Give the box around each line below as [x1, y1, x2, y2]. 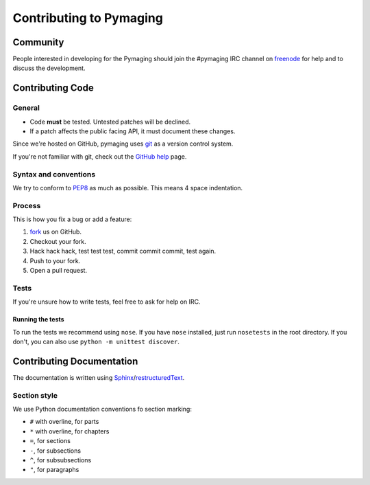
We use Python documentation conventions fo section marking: [12, 405, 192, 413]
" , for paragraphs [29, 466, 79, 474]
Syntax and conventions [12, 169, 96, 179]
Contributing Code [12, 82, 94, 94]
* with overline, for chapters [29, 427, 110, 436]
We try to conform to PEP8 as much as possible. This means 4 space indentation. [12, 183, 243, 192]
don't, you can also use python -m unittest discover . [12, 337, 180, 346]
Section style [12, 390, 58, 400]
